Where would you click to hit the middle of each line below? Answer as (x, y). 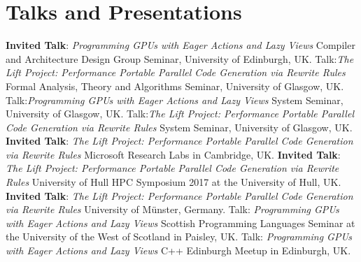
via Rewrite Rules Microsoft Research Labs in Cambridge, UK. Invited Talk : (173, 154)
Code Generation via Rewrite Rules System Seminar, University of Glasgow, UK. (179, 127)
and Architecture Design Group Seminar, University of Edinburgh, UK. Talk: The (180, 58)
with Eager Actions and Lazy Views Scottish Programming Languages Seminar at (180, 223)
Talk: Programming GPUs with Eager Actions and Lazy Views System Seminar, (175, 100)
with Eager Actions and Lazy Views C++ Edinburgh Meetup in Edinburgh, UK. (178, 250)
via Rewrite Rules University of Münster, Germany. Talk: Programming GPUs (172, 209)
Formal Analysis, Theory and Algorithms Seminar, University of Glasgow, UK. (175, 86)
